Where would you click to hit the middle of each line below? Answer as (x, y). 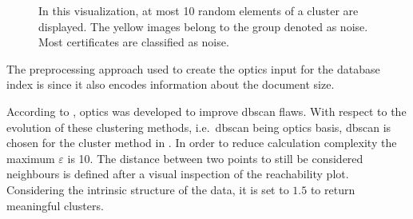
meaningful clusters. (55, 205)
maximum (31, 158)
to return (333, 189)
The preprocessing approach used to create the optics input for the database (193, 68)
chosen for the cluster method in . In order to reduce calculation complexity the (202, 143)
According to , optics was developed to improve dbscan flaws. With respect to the (206, 111)
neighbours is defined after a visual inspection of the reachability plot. (178, 174)
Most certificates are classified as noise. (134, 42)
